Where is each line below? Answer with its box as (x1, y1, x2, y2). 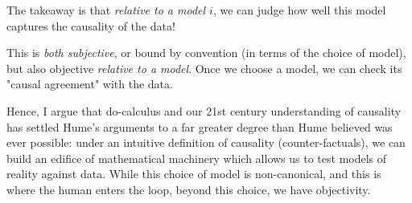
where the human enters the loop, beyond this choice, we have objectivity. (6, 181, 371, 197)
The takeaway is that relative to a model (6, 2, 206, 18)
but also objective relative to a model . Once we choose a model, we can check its (6, 59, 402, 76)
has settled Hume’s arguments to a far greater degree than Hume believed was (6, 118, 393, 135)
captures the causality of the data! (6, 17, 175, 34)
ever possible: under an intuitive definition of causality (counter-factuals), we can (6, 134, 406, 151)
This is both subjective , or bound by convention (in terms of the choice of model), (6, 44, 406, 61)
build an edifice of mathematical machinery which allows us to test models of (6, 149, 387, 166)
